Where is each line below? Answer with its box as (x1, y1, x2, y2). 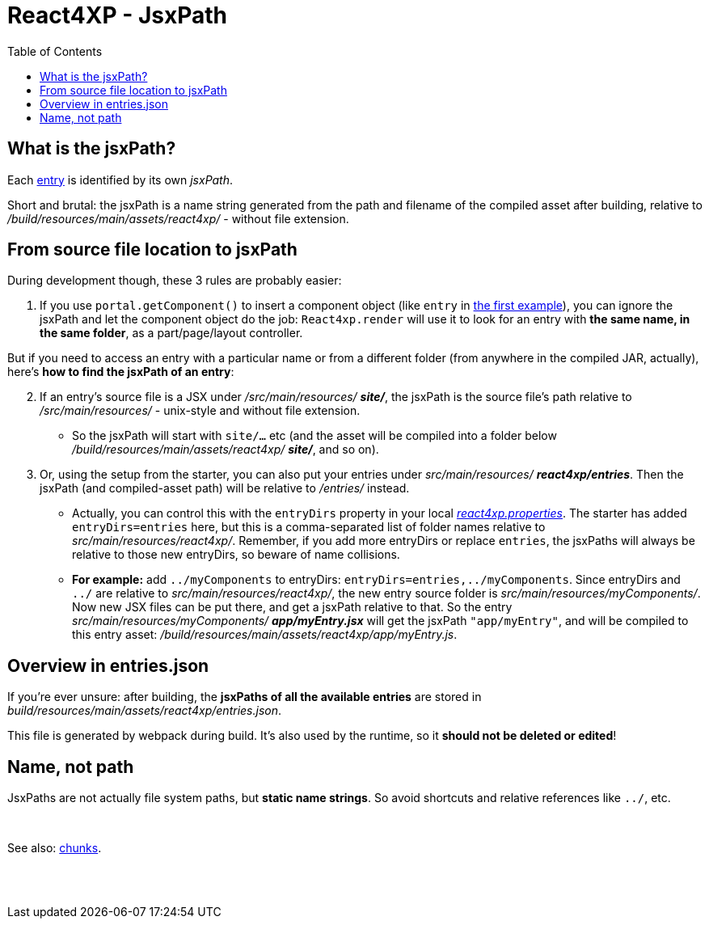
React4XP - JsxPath (7, 2, 228, 29)
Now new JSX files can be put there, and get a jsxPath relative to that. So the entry (72, 600, 513, 615)
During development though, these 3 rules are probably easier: (7, 273, 342, 288)
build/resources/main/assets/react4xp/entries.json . (7, 703, 282, 718)
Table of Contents (7, 44, 103, 58)
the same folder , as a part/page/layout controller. (40, 326, 303, 340)
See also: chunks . (7, 841, 102, 855)
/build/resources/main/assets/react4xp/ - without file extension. (7, 211, 349, 226)
